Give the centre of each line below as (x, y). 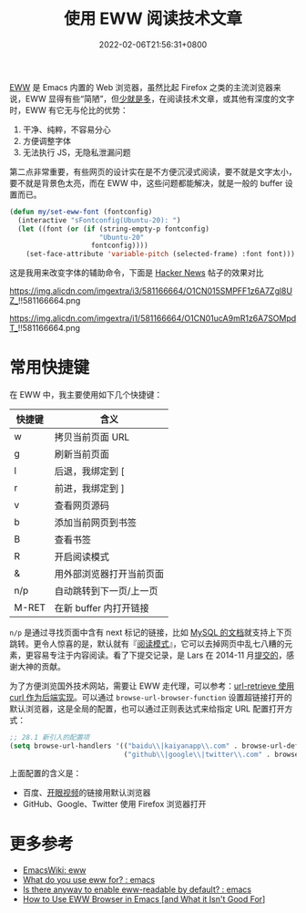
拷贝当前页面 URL (92, 437)
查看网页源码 (82, 505)
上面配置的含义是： (46, 773)
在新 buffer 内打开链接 (102, 608)
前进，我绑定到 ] (89, 489)
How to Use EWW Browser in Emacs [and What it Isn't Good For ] (144, 898)
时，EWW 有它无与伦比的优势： (69, 109)
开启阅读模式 (82, 557)
